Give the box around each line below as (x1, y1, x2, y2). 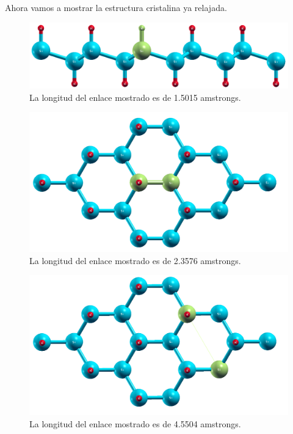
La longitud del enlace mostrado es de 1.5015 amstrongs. (29, 90, 241, 103)
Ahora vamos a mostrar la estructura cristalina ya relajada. (5, 1, 227, 13)
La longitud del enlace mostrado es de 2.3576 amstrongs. (29, 254, 241, 267)
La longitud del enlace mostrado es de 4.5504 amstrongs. (29, 417, 241, 430)
